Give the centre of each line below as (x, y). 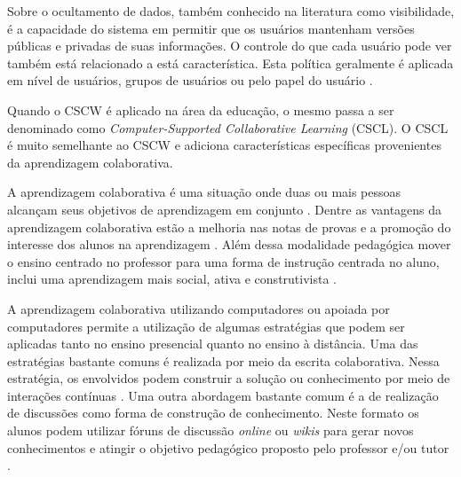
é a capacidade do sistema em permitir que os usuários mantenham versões (211, 28)
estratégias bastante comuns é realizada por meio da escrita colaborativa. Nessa (223, 360)
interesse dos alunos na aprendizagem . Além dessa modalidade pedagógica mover (229, 244)
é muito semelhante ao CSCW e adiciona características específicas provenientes (224, 145)
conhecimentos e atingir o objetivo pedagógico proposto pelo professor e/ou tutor (228, 447)
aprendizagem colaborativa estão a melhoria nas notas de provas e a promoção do (229, 227)
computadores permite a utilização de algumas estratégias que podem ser (206, 326)
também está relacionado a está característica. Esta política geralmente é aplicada (230, 63)
